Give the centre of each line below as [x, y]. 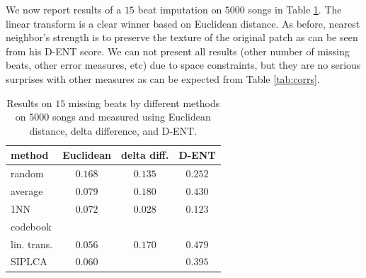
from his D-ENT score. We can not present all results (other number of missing [178, 51]
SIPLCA [29, 261]
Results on [29, 102]
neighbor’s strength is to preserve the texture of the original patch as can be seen [182, 37]
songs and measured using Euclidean [131, 117]
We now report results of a [64, 9]
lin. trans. [32, 244]
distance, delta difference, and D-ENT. [113, 130]
